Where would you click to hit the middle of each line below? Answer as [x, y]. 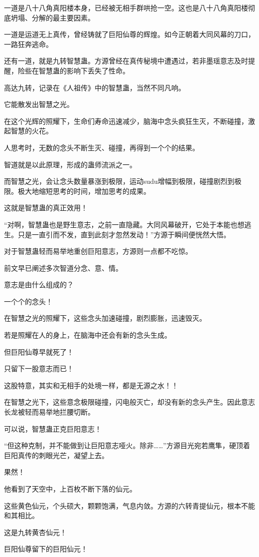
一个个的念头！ [28, 301]
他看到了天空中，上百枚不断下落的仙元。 [70, 489]
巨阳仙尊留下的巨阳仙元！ [46, 549]
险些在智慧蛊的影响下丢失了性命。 [73, 70]
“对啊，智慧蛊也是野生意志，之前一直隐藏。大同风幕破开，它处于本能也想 [124, 224]
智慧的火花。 [32, 131]
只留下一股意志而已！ [39, 368]
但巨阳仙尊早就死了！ [39, 351]
